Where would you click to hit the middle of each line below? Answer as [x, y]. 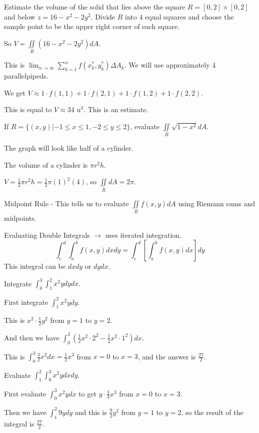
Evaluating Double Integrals [47, 235]
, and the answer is [167, 356]
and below [20, 16]
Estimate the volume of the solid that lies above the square [95, 7]
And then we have [32, 337]
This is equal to [28, 109]
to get [87, 393]
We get [15, 92]
